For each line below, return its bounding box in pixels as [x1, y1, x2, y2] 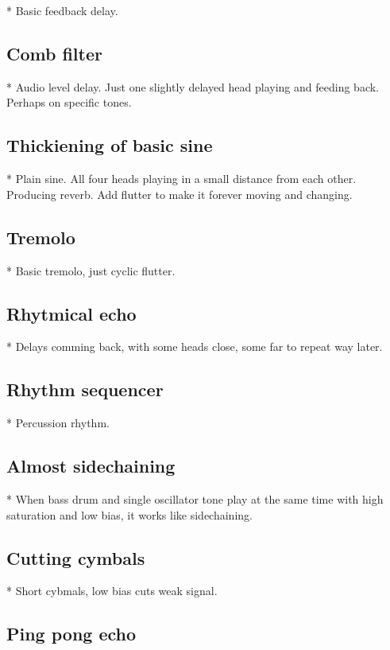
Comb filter [6, 41, 102, 65]
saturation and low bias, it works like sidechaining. [6, 506, 253, 523]
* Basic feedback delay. [6, 2, 118, 18]
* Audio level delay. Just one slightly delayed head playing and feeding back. [6, 78, 379, 95]
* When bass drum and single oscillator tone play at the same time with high [6, 490, 384, 507]
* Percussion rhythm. [6, 415, 110, 431]
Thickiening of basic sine [6, 133, 213, 158]
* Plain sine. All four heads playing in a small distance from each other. [6, 170, 357, 187]
